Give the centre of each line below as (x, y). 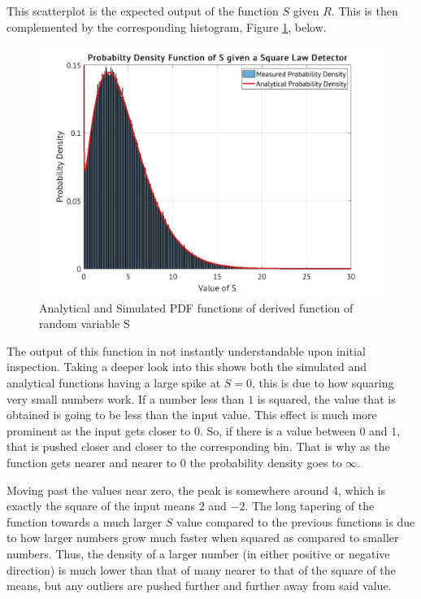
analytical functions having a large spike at (114, 382)
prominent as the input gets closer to (99, 430)
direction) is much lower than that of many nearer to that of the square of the (201, 569)
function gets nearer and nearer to (92, 462)
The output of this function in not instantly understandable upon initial (186, 350)
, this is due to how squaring (323, 382)
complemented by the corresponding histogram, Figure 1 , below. (167, 26)
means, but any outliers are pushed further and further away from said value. (199, 586)
